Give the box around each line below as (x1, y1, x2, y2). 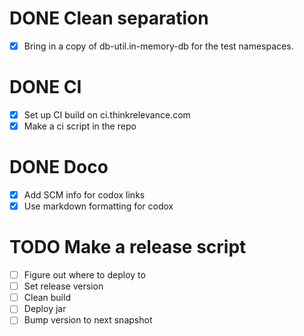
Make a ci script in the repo (23, 120, 137, 132)
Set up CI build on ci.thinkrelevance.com (23, 108, 191, 121)
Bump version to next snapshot (23, 314, 153, 326)
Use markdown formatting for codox (23, 200, 174, 212)
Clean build (23, 292, 71, 304)
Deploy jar (23, 303, 67, 315)
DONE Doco (9, 156, 109, 179)
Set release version (23, 280, 104, 292)
